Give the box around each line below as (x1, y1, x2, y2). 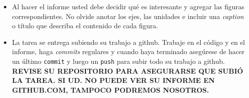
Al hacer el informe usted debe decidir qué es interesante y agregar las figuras (12, 1, 245, 11)
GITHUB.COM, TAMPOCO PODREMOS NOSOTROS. (12, 84, 209, 95)
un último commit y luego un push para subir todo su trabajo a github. (12, 56, 225, 66)
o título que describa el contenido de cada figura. (12, 20, 158, 31)
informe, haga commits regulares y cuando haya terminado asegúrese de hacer (12, 46, 245, 57)
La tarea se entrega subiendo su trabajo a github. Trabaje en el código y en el (12, 37, 245, 47)
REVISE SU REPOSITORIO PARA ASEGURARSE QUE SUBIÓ (12, 65, 243, 76)
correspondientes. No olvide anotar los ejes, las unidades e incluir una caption (12, 11, 244, 21)
